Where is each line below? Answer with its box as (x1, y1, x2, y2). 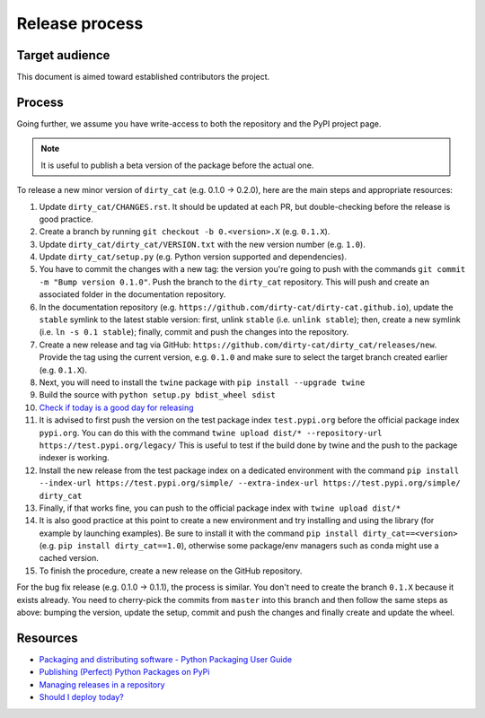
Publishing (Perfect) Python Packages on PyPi (39, 667, 210, 678)
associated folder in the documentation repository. (39, 289, 226, 300)
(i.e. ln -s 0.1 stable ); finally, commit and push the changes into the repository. (39, 327, 349, 337)
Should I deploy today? (39, 692, 125, 703)
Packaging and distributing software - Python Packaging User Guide (39, 653, 292, 664)
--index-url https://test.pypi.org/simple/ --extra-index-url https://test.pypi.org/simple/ (39, 478, 462, 488)
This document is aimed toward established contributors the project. (16, 72, 270, 83)
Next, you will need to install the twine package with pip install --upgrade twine (39, 377, 366, 388)
